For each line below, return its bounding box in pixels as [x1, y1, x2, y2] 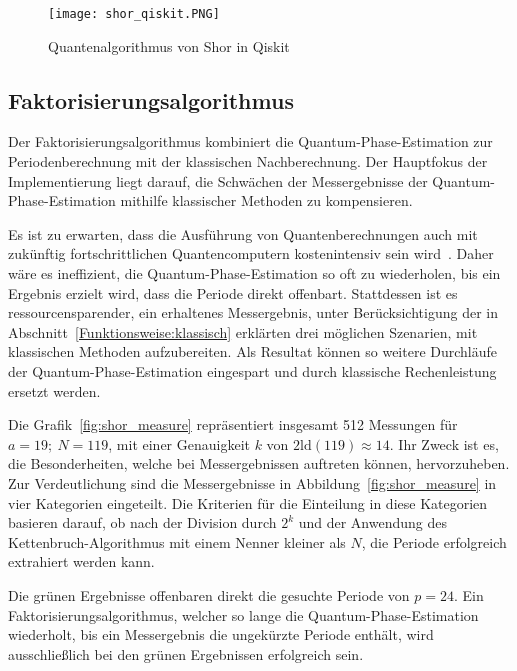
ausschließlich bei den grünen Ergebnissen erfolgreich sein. [8, 643, 364, 664]
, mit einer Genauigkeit [108, 433, 250, 454]
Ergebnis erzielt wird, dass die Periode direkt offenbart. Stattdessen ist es [8, 282, 458, 303]
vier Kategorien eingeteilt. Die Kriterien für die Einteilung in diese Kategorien [8, 492, 488, 513]
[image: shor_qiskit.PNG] [48, 7, 220, 21]
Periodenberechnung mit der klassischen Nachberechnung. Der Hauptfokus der [8, 151, 488, 172]
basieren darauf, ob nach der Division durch [8, 512, 277, 533]
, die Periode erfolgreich [361, 531, 507, 552]
